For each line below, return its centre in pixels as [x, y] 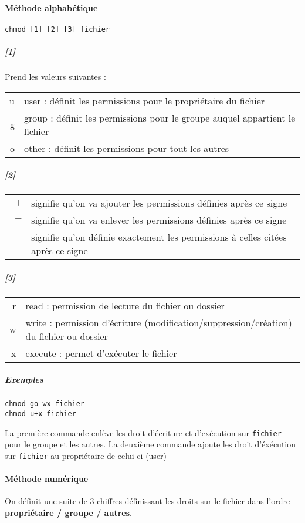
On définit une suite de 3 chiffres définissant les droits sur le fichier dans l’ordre [148, 501]
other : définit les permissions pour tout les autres [126, 148]
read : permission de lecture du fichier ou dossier [125, 305]
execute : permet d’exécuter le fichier [101, 353]
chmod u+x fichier [40, 414]
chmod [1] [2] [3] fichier [57, 29]
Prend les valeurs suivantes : [55, 77]
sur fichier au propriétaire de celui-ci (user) [86, 455]
